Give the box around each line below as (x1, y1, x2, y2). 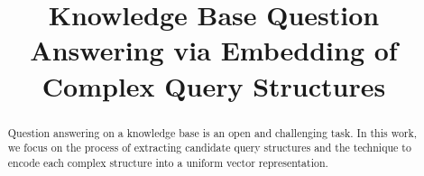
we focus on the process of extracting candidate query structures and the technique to (7, 140, 411, 155)
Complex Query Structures (41, 67, 386, 104)
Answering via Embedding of (30, 32, 398, 69)
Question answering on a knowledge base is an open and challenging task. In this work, (7, 125, 418, 140)
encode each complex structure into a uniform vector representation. (7, 154, 328, 170)
